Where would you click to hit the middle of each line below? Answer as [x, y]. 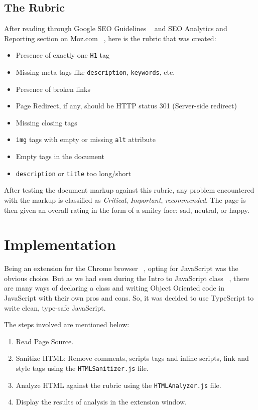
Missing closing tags [46, 122]
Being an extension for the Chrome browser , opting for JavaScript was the [121, 268]
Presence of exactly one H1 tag [62, 55]
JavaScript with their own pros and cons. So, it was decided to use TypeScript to [129, 298]
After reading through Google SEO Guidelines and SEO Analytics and [116, 28]
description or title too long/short [74, 173]
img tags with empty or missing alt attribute [86, 139]
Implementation [60, 244]
